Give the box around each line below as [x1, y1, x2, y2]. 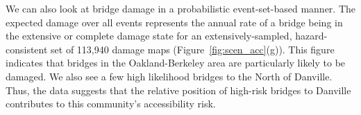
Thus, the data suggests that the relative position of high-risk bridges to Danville [6, 82, 351, 97]
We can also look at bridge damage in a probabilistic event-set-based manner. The [6, 1, 356, 15]
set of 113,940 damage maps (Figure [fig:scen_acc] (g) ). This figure [51, 42, 335, 56]
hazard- [295, 28, 328, 43]
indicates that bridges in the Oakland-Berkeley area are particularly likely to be [6, 55, 346, 70]
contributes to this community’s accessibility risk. [6, 96, 216, 111]
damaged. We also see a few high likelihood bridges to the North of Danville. [6, 69, 333, 83]
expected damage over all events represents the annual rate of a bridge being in [6, 15, 343, 29]
